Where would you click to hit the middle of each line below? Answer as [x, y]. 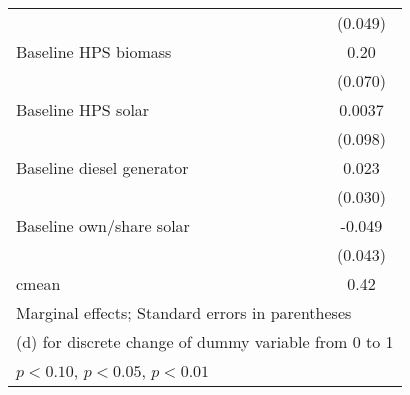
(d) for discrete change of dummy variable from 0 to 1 [205, 341]
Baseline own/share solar [103, 225]
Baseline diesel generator [102, 167]
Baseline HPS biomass [94, 51]
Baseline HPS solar [83, 109]
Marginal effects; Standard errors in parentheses [184, 312]
